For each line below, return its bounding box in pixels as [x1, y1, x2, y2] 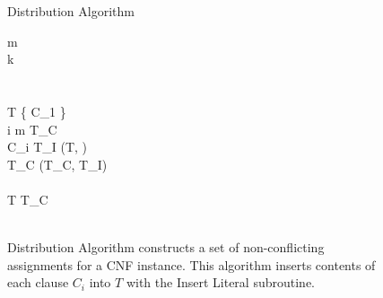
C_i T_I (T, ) [7, 137, 88, 156]
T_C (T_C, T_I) [7, 154, 108, 173]
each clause [7, 273, 69, 292]
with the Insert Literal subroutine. [126, 273, 315, 292]
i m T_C [7, 119, 57, 138]
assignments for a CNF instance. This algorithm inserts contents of [7, 255, 376, 274]
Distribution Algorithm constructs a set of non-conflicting [7, 238, 325, 257]
